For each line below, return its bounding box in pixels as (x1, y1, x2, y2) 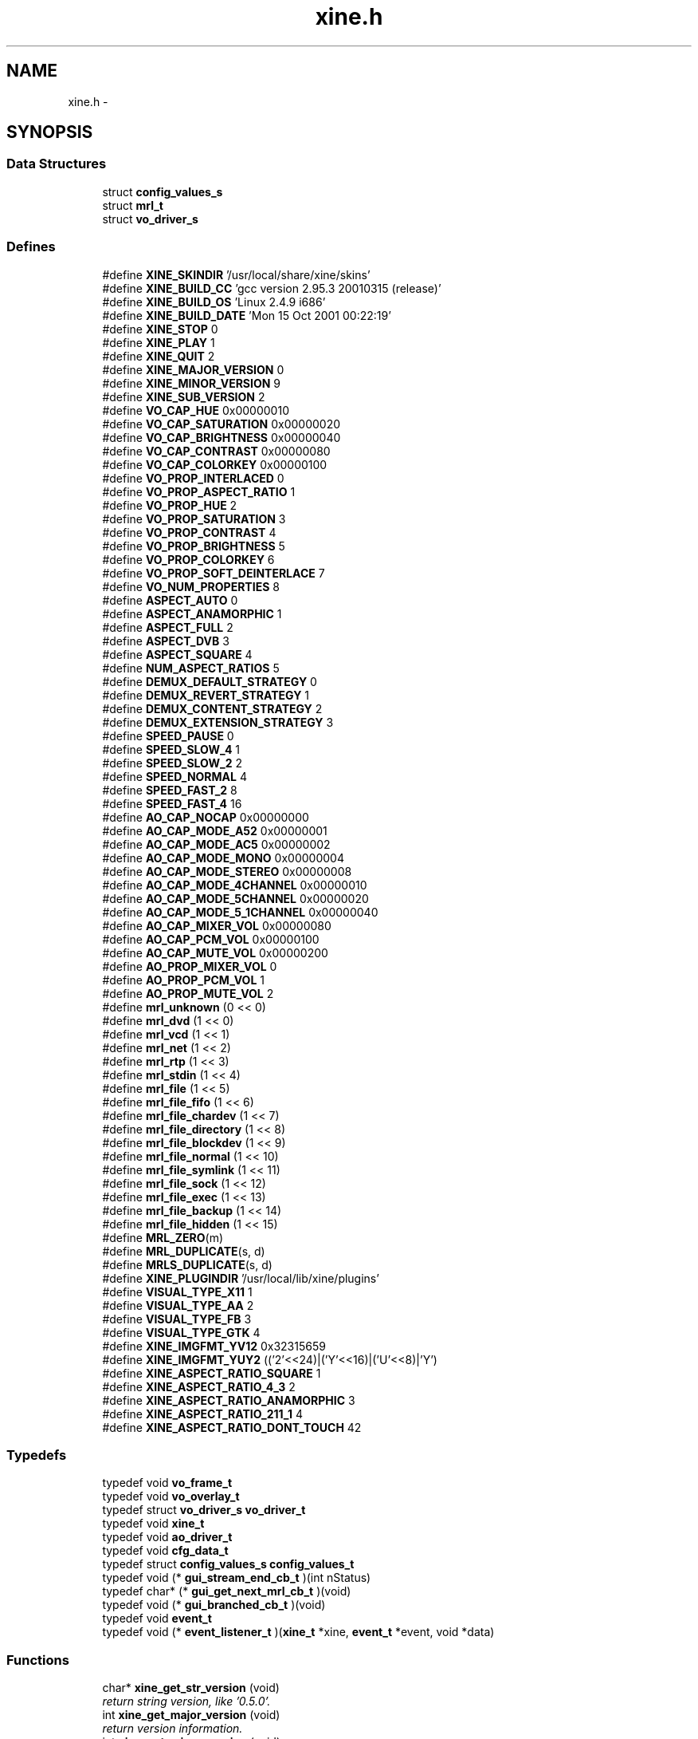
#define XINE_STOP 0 (102, 321, 218, 336)
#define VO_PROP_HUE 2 (102, 498, 237, 512)
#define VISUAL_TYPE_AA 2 (102, 1298, 254, 1312)
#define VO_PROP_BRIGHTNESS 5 (102, 538, 285, 553)
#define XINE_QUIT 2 (102, 349, 215, 363)
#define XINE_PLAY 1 (102, 335, 215, 349)
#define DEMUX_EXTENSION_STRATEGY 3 (102, 715, 334, 729)
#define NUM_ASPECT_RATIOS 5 (102, 661, 280, 675)
